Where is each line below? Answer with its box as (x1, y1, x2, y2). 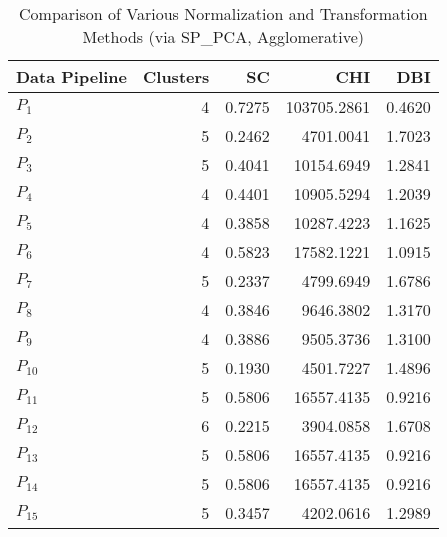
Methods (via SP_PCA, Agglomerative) (82, 25, 365, 48)
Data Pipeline (16, 65, 127, 88)
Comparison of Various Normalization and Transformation (19, 2, 428, 25)
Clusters (143, 65, 210, 88)
